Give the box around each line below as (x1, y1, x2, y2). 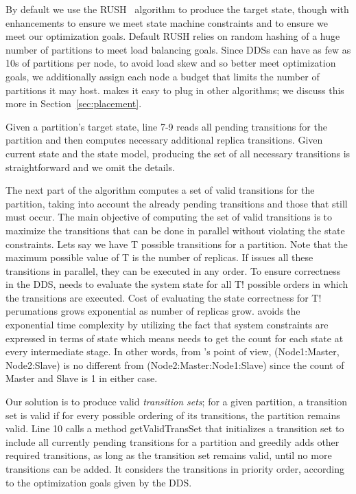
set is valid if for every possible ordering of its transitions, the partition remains (5, 407, 340, 422)
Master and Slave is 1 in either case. (5, 371, 158, 385)
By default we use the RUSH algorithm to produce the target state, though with (5, 2, 349, 16)
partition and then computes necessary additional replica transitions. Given (5, 133, 323, 147)
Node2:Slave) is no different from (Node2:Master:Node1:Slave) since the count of (5, 357, 344, 372)
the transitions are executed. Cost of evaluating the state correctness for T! (5, 290, 322, 304)
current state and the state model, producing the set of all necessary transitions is (5, 146, 351, 160)
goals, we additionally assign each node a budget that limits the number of (5, 69, 320, 83)
